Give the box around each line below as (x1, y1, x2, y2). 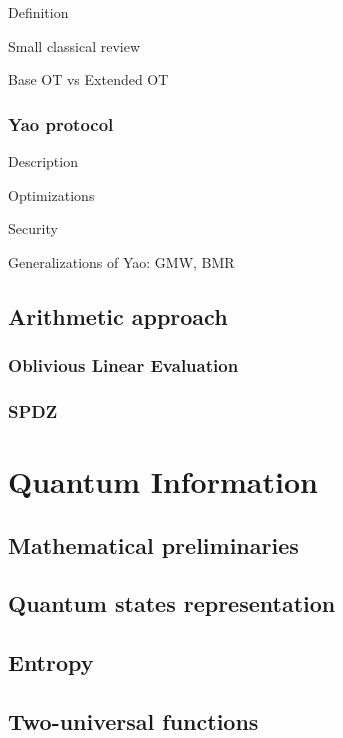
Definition (8, 2, 69, 22)
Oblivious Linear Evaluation (8, 353, 239, 378)
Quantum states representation (8, 588, 336, 619)
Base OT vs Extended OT (8, 69, 169, 90)
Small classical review (8, 35, 141, 56)
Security (8, 218, 58, 239)
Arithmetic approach (8, 300, 228, 331)
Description (8, 151, 78, 171)
